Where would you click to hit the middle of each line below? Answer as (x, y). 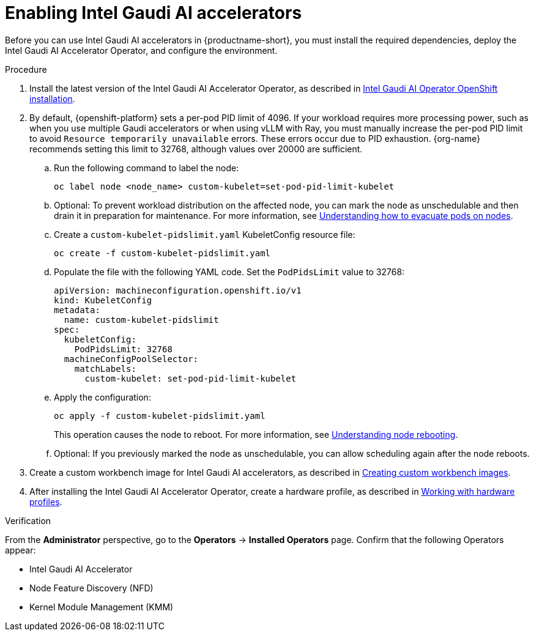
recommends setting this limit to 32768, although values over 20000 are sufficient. (196, 149)
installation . (52, 98)
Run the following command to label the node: (146, 168)
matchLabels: (105, 368)
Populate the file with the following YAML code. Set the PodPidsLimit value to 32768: (229, 272)
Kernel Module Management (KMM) (102, 607)
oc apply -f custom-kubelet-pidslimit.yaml (160, 416)
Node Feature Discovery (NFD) (91, 588)
